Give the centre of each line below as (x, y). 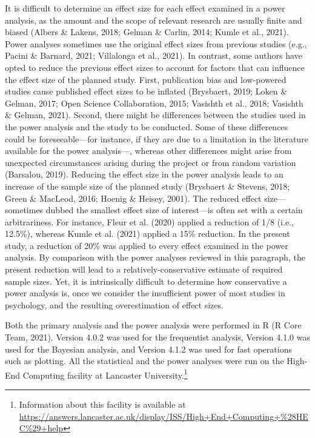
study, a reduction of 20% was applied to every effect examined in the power (147, 245)
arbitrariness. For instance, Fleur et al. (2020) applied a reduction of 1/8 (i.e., (149, 221)
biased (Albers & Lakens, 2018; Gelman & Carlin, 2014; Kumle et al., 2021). (147, 32)
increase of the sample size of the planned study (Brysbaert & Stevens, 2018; (148, 186)
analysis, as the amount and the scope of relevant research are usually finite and (154, 20)
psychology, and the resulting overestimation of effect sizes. (114, 304)
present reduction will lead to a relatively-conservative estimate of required (144, 269)
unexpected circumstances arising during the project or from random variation (151, 162)
